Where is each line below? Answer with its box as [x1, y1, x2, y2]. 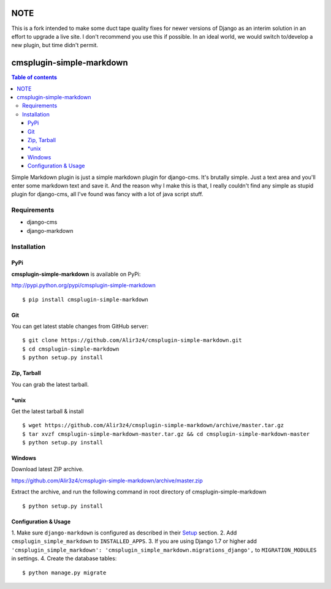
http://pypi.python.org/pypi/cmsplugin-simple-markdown [11, 282, 156, 289]
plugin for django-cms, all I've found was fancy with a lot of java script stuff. [11, 191, 204, 198]
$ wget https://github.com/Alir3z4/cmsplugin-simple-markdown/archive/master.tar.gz [22, 422, 284, 429]
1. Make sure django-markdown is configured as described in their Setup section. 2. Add [11, 529, 237, 536]
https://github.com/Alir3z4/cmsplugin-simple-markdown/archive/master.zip [11, 477, 204, 484]
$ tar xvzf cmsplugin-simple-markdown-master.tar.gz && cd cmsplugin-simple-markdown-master [22, 430, 310, 438]
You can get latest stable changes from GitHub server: [11, 322, 149, 330]
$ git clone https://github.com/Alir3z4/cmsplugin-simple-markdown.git [22, 337, 242, 344]
